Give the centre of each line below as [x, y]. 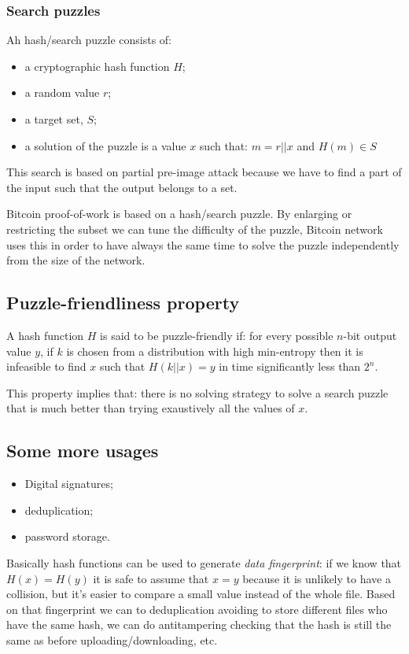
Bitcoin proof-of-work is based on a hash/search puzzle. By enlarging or [179, 214]
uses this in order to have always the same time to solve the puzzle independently [203, 244]
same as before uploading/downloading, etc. [112, 639]
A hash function [45, 335]
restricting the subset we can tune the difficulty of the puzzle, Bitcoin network [195, 229]
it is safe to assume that [151, 578]
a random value [62, 92]
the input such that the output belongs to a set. [122, 187]
